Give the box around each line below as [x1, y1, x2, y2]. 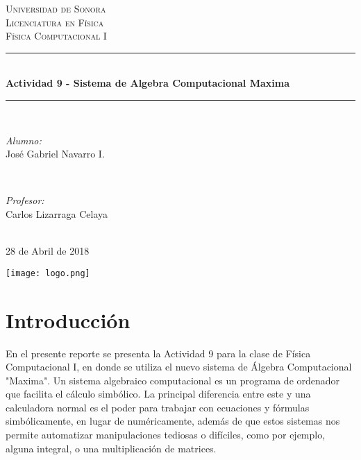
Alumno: [6, 133, 42, 147]
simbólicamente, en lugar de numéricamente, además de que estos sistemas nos [6, 414, 340, 428]
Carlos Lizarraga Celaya [6, 206, 108, 221]
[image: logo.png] [6, 268, 90, 278]
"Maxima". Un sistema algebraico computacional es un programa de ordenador [6, 373, 340, 387]
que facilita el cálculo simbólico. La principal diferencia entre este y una [6, 386, 311, 401]
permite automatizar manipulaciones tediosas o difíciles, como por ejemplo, [6, 427, 326, 442]
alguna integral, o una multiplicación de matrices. [6, 441, 217, 455]
